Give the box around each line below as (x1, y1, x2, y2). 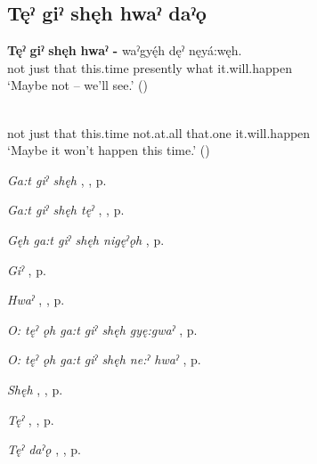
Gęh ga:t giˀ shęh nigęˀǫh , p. (7, 230, 165, 248)
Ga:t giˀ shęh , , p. (7, 170, 107, 189)
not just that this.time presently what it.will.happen (7, 58, 292, 77)
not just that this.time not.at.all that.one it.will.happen (7, 123, 311, 142)
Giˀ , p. (7, 260, 46, 279)
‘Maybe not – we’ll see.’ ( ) (7, 76, 148, 94)
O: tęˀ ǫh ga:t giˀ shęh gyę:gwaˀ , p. (7, 320, 198, 338)
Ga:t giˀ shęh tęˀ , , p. (7, 200, 125, 219)
